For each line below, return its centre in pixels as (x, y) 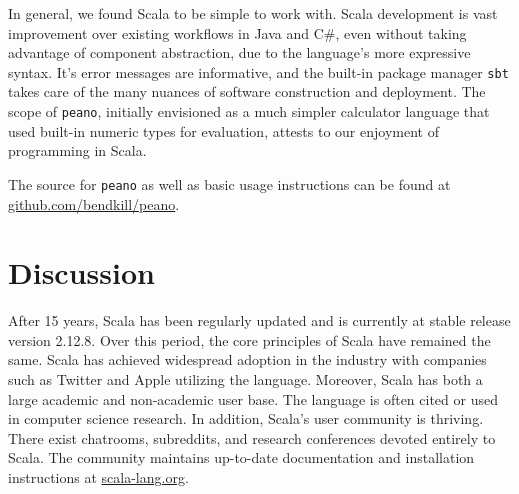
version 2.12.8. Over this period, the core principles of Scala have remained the (249, 339)
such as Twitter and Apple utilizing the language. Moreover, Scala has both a (245, 379)
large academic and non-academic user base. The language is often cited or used (253, 398)
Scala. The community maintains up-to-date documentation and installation (241, 457)
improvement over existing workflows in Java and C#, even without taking (237, 32)
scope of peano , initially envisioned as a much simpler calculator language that (249, 111)
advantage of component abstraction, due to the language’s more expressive (239, 52)
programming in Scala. (77, 150)
